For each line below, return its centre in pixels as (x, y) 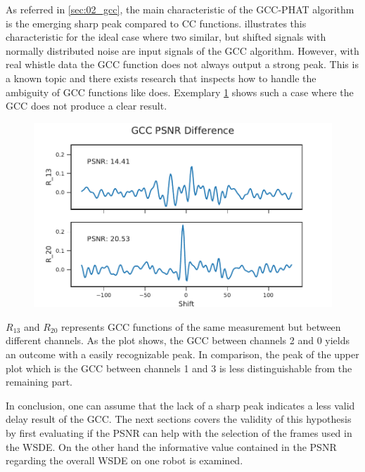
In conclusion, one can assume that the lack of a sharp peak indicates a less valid (180, 405)
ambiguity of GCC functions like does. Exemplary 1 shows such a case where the (180, 92)
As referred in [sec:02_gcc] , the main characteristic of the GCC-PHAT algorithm (180, 9)
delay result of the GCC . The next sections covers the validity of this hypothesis (179, 419)
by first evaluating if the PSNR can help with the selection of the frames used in (179, 432)
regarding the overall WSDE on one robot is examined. (124, 460)
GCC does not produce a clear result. (87, 106)
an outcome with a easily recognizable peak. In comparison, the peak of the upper (182, 354)
